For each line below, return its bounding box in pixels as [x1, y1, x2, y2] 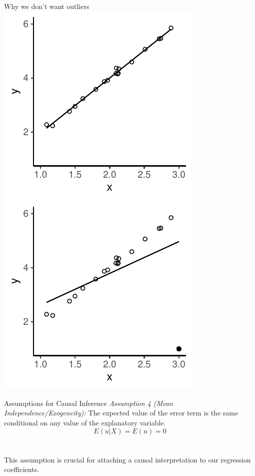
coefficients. [4, 464, 39, 474]
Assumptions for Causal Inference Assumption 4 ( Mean [4, 397, 173, 408]
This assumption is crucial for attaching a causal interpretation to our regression [4, 454, 251, 464]
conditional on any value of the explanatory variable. [4, 417, 166, 427]
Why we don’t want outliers [4, 1, 89, 11]
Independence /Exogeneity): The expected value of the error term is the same [4, 407, 238, 418]
